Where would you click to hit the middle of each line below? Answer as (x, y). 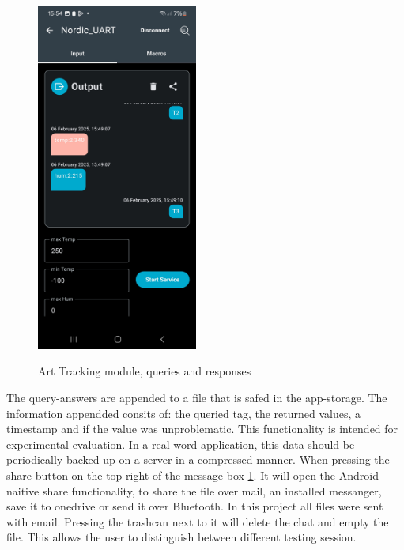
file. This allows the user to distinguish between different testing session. (181, 537)
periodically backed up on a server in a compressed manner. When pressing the (198, 460)
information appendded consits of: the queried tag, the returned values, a (184, 413)
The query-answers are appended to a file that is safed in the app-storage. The (197, 398)
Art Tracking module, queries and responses (145, 371)
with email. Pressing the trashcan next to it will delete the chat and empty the (198, 521)
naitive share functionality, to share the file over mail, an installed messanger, (194, 490)
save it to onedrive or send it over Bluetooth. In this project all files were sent (195, 506)
